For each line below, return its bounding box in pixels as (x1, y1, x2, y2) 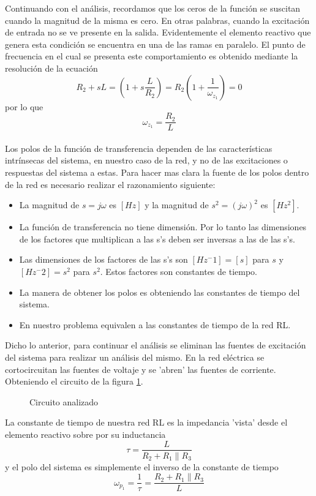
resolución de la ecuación (5, 61, 98, 74)
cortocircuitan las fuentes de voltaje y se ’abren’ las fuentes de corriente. (5, 363, 276, 375)
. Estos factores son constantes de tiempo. (100, 265, 257, 277)
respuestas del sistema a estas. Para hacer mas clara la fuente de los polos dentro (5, 166, 309, 178)
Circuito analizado (29, 395, 99, 408)
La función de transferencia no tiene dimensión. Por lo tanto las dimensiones (19, 220, 307, 233)
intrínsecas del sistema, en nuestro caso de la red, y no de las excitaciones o (5, 154, 288, 167)
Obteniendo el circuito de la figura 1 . (5, 375, 143, 388)
